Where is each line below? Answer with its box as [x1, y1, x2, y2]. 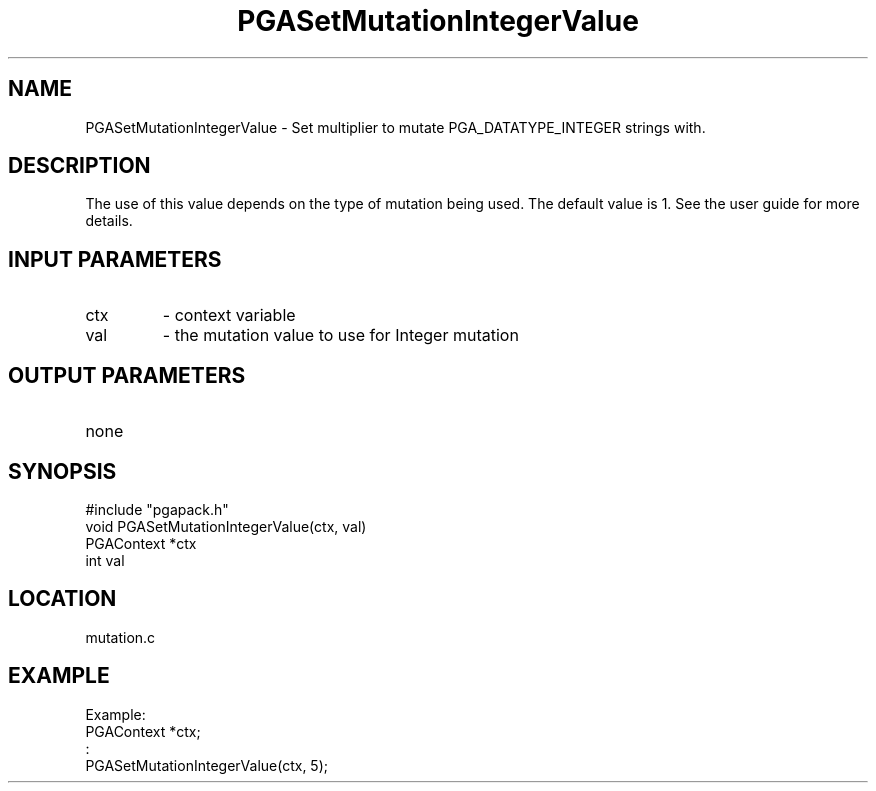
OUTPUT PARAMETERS [8, 362, 246, 388]
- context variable [162, 305, 296, 326]
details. [85, 212, 133, 230]
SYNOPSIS [8, 458, 117, 484]
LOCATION [8, 586, 117, 612]
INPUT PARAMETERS [8, 246, 222, 272]
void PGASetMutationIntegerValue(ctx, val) [85, 517, 367, 535]
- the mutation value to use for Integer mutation [162, 325, 519, 346]
